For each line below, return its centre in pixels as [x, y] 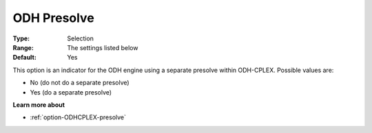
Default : [25, 58]
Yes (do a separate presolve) [71, 92]
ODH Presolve [53, 18]
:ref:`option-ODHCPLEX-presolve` [78, 117]
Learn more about [39, 105]
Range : [23, 47]
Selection [81, 38]
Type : [21, 38]
